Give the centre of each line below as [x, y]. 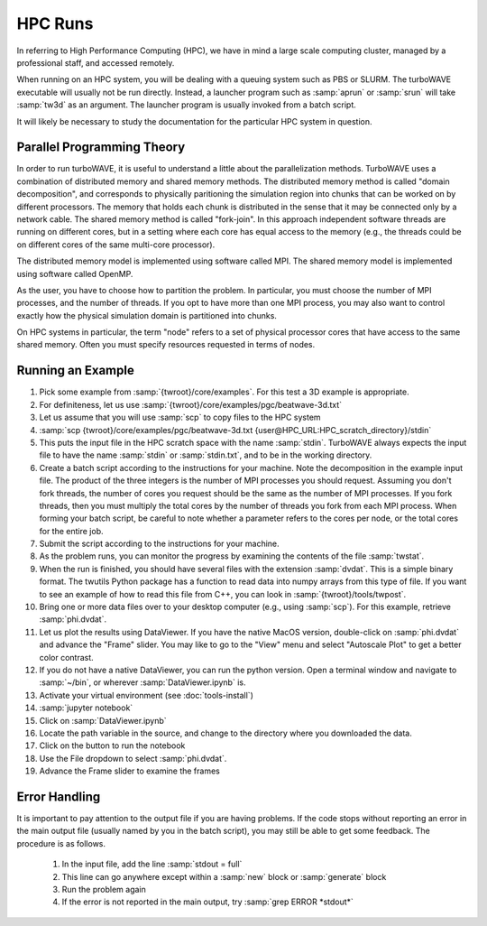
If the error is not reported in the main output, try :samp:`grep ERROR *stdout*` [207, 902]
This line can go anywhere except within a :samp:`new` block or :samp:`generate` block [224, 876]
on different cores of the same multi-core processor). [116, 245]
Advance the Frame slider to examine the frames [129, 771]
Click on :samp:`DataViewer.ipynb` [103, 720]
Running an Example [75, 370]
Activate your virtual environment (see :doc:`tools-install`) [147, 695]
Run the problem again [104, 889]
